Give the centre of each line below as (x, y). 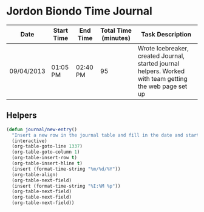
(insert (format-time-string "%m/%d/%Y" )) (66, 169)
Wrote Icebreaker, (163, 48)
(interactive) (29, 141)
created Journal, (161, 56)
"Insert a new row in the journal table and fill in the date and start (106, 135)
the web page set (162, 86)
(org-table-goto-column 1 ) (46, 152)
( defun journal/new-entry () (42, 129)
